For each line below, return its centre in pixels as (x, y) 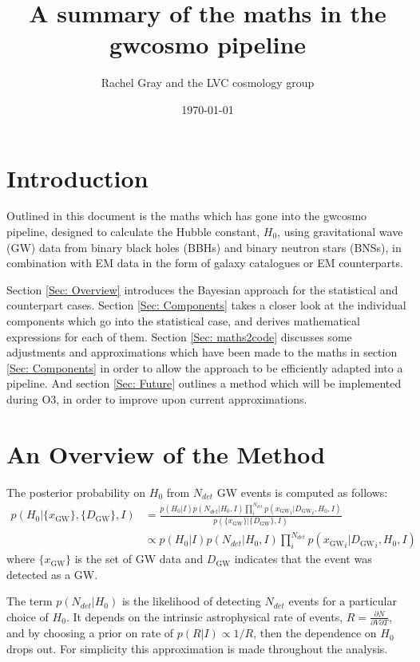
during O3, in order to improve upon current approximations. (157, 398)
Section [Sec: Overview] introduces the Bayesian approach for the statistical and (202, 289)
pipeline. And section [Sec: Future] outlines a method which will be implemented (204, 383)
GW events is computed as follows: (302, 492)
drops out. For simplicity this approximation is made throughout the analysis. (197, 648)
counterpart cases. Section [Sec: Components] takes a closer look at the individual (206, 305)
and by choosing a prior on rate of (90, 633)
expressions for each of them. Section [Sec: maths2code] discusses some (179, 336)
